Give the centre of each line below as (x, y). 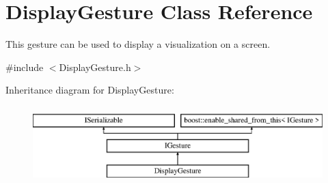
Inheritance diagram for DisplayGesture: (90, 90)
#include (25, 67)
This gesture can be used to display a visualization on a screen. (138, 44)
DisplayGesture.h (95, 67)
